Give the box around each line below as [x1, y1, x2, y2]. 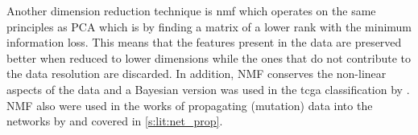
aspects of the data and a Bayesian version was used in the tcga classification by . [6, 80, 410, 97]
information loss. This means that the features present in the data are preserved [6, 34, 402, 51]
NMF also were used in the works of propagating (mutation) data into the [6, 96, 373, 113]
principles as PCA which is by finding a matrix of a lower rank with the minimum [6, 18, 412, 35]
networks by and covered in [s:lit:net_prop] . [6, 112, 223, 129]
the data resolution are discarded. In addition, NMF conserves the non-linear [6, 65, 387, 82]
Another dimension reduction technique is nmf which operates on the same [6, 2, 376, 18]
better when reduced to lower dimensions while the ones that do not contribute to [6, 49, 412, 66]
